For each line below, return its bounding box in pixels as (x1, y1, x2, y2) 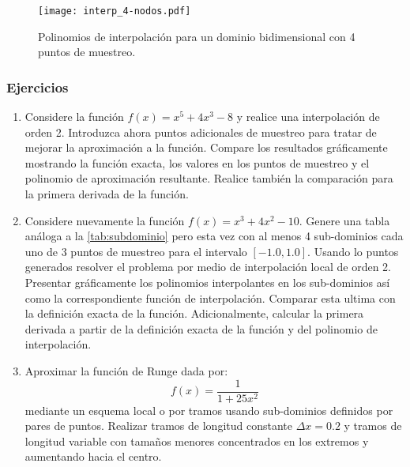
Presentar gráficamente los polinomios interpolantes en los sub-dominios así (24, 274, 390, 290)
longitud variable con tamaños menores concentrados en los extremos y (24, 432, 369, 449)
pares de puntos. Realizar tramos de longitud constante (24, 417, 292, 434)
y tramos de (344, 417, 402, 434)
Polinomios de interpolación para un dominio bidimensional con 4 (38, 28, 355, 44)
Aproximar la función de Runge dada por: (24, 362, 228, 378)
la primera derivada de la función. (24, 186, 189, 202)
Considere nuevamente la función (24, 212, 185, 228)
